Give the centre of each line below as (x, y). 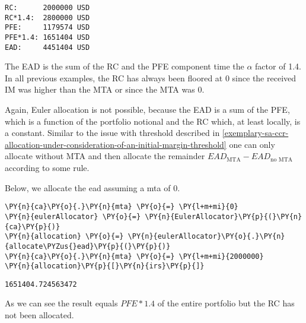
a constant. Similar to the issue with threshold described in (112, 133)
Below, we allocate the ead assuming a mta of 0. (93, 187)
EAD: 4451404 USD (47, 47)
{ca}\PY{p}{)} (33, 227)
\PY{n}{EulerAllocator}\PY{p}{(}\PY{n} (224, 216)
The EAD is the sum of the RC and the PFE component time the (125, 66)
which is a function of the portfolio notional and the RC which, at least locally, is (153, 121)
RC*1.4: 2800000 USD (47, 18)
